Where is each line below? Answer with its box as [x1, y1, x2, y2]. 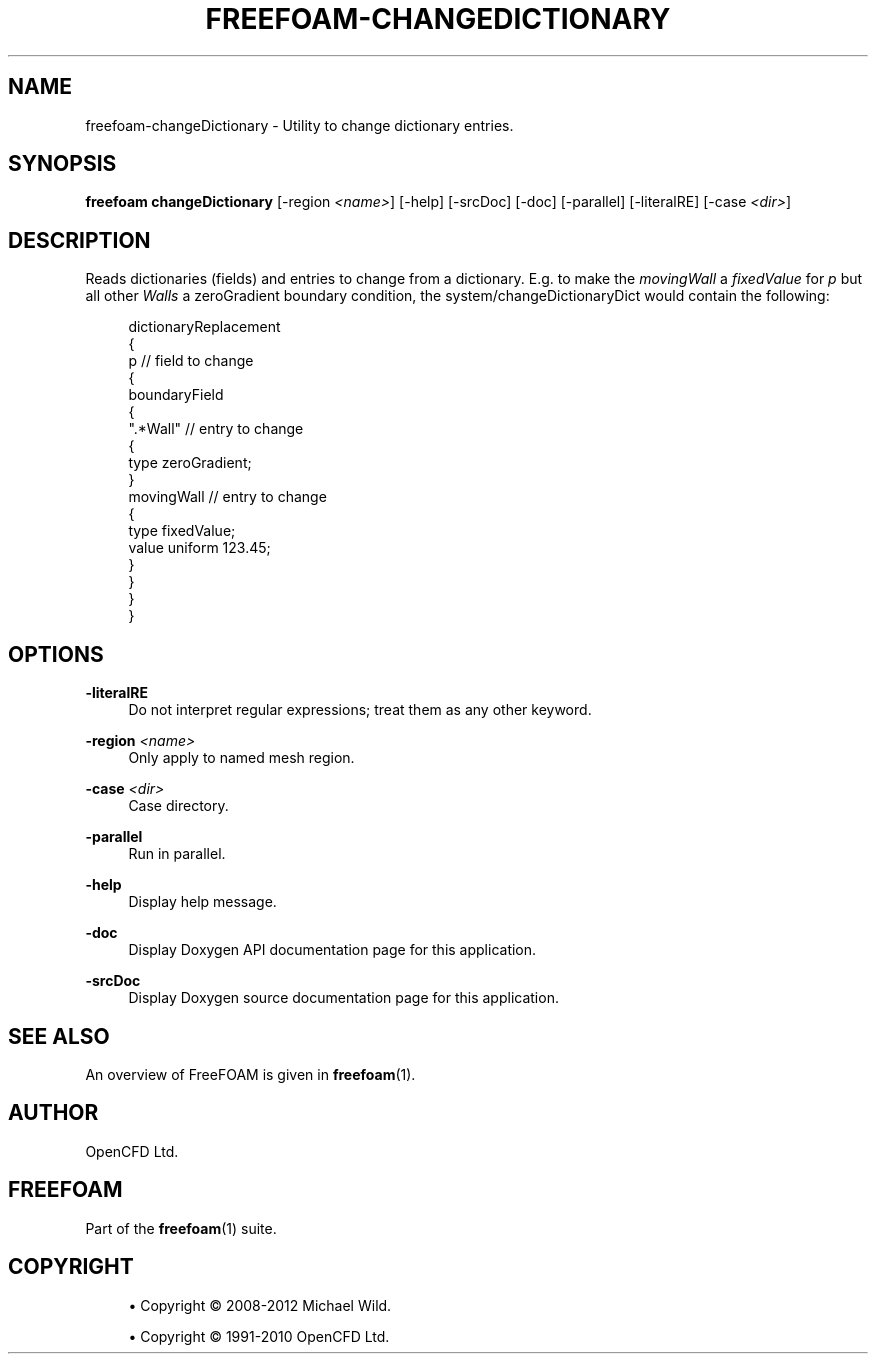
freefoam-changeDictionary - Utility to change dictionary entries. [85, 116, 514, 134]
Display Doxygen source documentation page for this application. [128, 989, 559, 1007]
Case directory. [128, 797, 229, 815]
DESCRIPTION [8, 227, 151, 253]
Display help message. [128, 893, 277, 911]
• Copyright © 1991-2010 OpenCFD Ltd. [128, 1327, 390, 1345]
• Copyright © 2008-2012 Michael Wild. [128, 1296, 392, 1314]
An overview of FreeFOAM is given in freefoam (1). [85, 1065, 416, 1083]
